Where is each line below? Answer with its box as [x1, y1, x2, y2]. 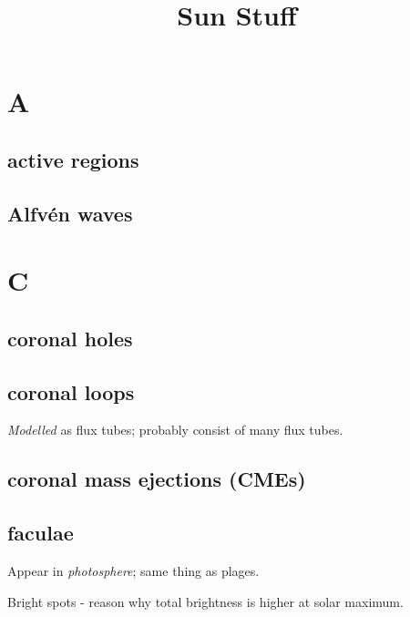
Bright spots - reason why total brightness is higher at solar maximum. [7, 591, 404, 611]
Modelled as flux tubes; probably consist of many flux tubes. [7, 420, 343, 439]
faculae [7, 519, 74, 547]
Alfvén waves [7, 199, 133, 227]
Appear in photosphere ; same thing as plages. [7, 561, 260, 581]
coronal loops [7, 377, 135, 406]
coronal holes [7, 324, 133, 352]
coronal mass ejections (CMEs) [7, 465, 306, 493]
